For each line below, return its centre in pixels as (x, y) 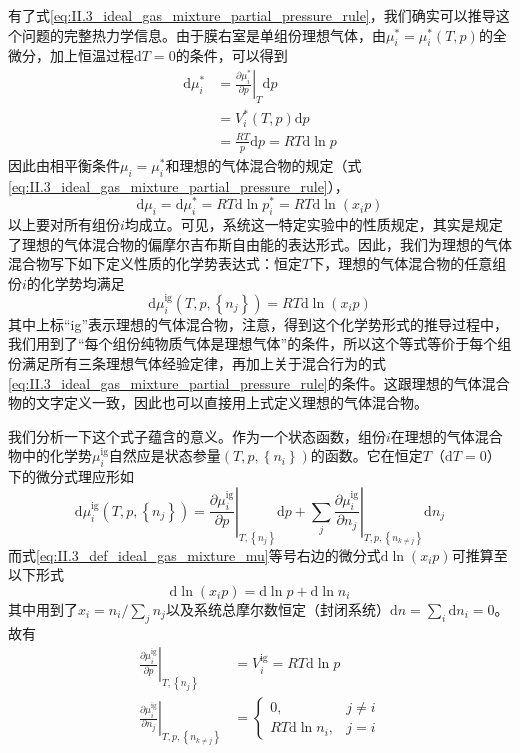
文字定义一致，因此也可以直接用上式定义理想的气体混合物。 (231, 402)
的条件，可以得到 (231, 55)
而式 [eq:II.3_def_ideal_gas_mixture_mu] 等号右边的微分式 (194, 554)
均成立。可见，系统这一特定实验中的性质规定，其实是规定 (313, 223)
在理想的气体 (432, 435)
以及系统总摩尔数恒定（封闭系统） (277, 608)
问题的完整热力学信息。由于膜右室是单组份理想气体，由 (203, 34)
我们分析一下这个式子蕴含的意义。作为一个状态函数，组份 (197, 435)
